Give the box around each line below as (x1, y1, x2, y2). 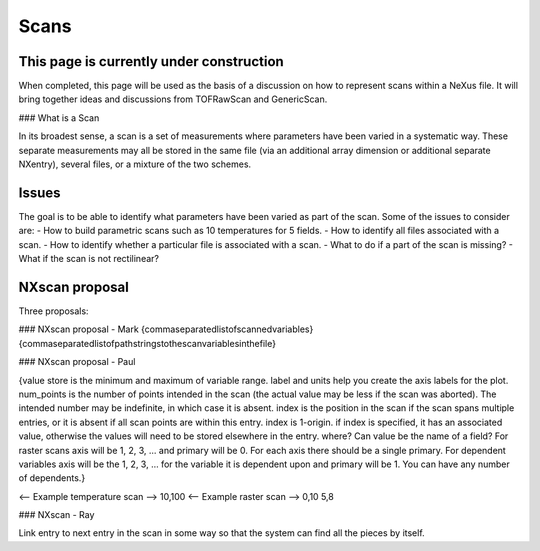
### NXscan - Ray (18, 509, 95, 521)
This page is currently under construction (18, 53, 284, 70)
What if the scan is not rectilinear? (18, 253, 160, 265)
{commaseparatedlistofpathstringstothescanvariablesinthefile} (18, 337, 277, 349)
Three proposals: (18, 305, 89, 317)
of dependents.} (18, 472, 86, 484)
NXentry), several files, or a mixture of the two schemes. (18, 158, 252, 170)
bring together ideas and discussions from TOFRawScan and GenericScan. (18, 93, 328, 105)
